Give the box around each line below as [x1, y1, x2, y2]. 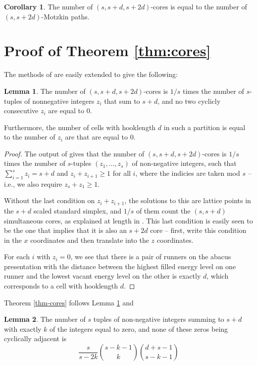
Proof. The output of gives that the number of [4, 148, 145, 158]
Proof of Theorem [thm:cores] [4, 40, 211, 61]
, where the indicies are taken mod [135, 168, 240, 178]
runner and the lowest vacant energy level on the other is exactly [4, 271, 201, 281]
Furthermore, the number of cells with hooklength [4, 122, 156, 132]
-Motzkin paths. [41, 11, 90, 21]
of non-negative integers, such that [132, 158, 237, 168]
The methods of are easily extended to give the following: [4, 69, 178, 79]
